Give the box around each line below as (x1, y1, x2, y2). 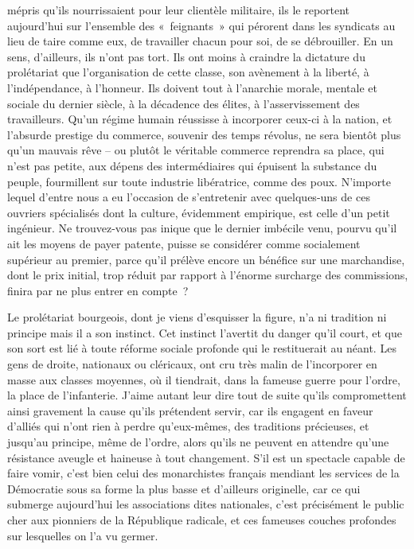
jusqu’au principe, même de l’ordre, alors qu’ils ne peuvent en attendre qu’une (7, 434, 389, 450)
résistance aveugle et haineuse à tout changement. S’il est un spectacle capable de (7, 449, 405, 465)
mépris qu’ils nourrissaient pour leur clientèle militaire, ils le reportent (7, 2, 350, 18)
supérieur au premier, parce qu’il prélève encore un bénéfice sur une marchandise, (7, 251, 405, 267)
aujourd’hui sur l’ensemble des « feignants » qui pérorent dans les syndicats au (7, 17, 396, 33)
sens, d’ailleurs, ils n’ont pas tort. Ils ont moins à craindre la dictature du (7, 48, 365, 64)
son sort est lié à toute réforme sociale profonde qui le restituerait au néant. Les (7, 340, 396, 356)
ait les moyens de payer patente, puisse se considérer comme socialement (7, 235, 361, 251)
